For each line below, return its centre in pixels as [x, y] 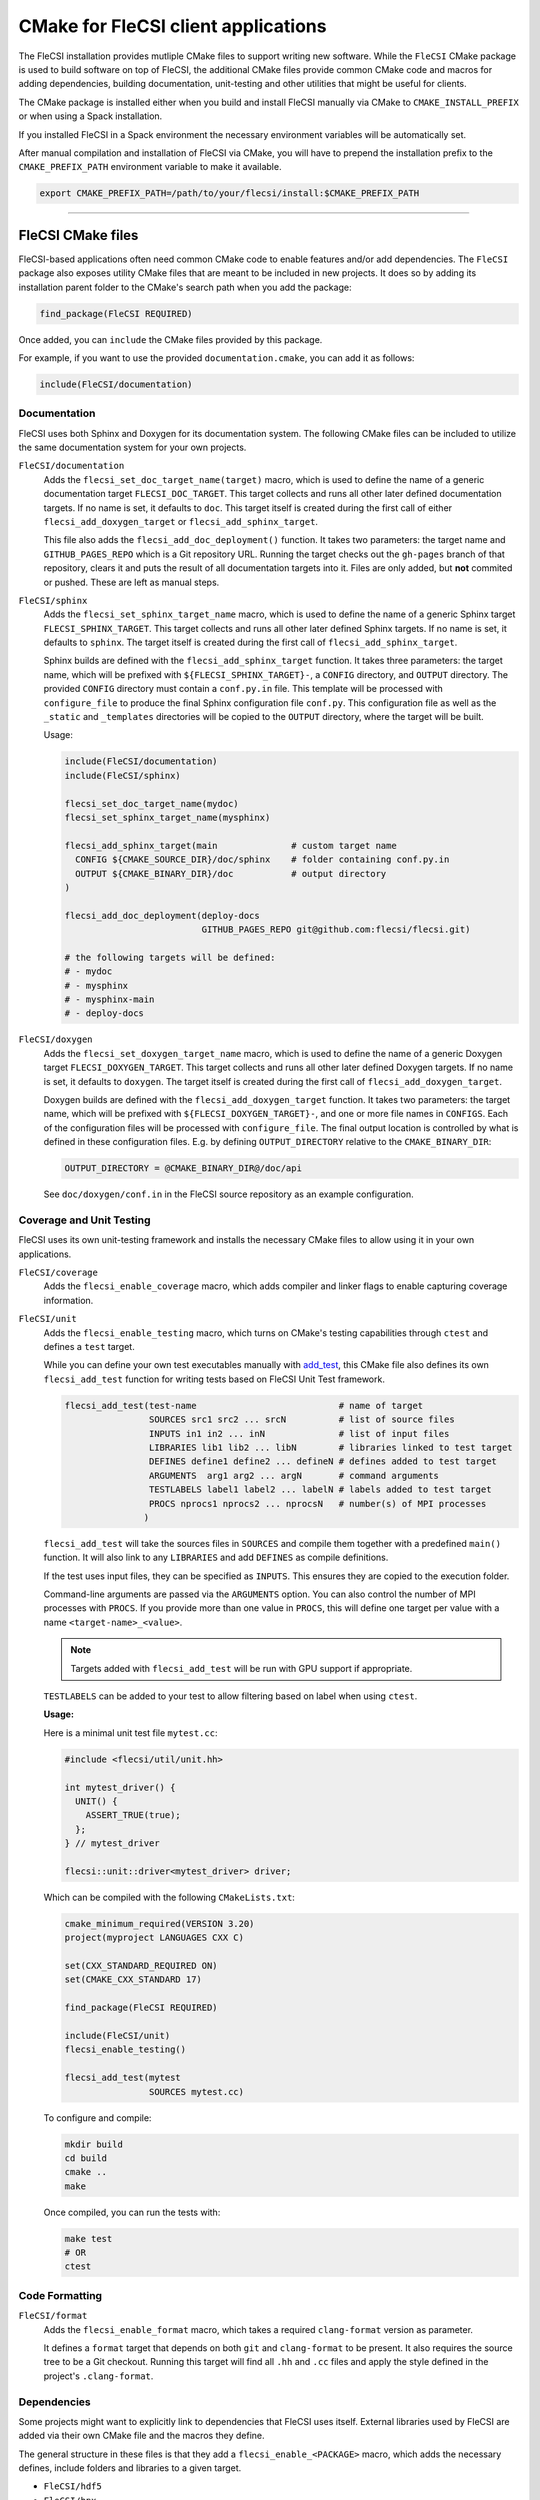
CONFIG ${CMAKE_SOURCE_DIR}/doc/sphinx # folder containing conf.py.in [262, 859]
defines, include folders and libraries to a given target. [130, 2468]
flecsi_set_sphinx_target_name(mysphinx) [167, 817]
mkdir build [94, 2144]
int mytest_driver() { [120, 1787]
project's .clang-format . [98, 2376]
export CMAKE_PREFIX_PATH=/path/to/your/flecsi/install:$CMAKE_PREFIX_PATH [229, 193]
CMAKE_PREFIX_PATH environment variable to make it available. [150, 167]
